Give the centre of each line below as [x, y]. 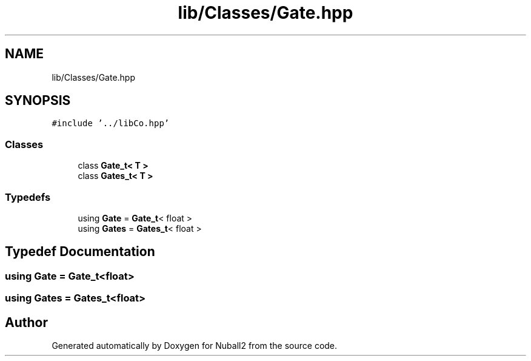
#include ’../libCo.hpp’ [111, 123]
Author [26, 322]
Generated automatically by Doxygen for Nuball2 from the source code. [195, 346]
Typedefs [28, 197]
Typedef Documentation [80, 252]
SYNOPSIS [38, 101]
